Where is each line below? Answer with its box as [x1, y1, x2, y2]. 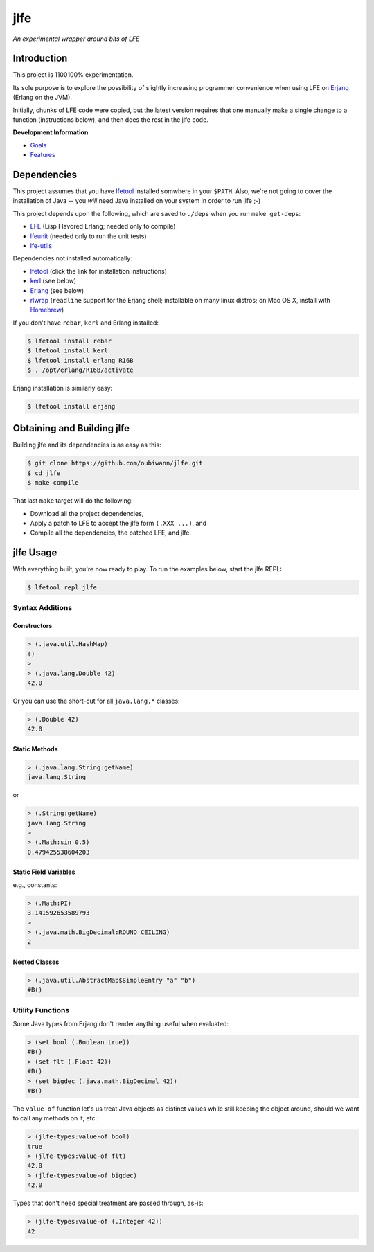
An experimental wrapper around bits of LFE [12, 35, 140, 43]
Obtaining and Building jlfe [12, 422, 130, 434]
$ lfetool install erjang [27, 402, 116, 410]
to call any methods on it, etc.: [12, 1114, 100, 1123]
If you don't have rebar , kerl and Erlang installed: [12, 319, 159, 327]
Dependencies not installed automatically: [12, 254, 133, 262]
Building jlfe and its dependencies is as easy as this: [12, 440, 162, 449]
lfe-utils [30, 242, 52, 250]
